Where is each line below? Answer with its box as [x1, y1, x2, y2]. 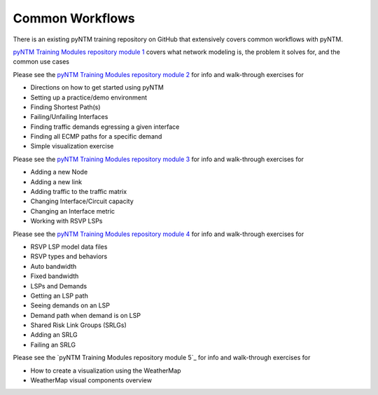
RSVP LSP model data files [30, 242, 108, 251]
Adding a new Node [30, 168, 88, 176]
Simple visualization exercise [30, 142, 114, 151]
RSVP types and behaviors [30, 252, 108, 261]
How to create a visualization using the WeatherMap [30, 366, 181, 375]
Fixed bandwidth [30, 272, 79, 280]
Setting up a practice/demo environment [30, 93, 147, 102]
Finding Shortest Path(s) [30, 102, 101, 111]
